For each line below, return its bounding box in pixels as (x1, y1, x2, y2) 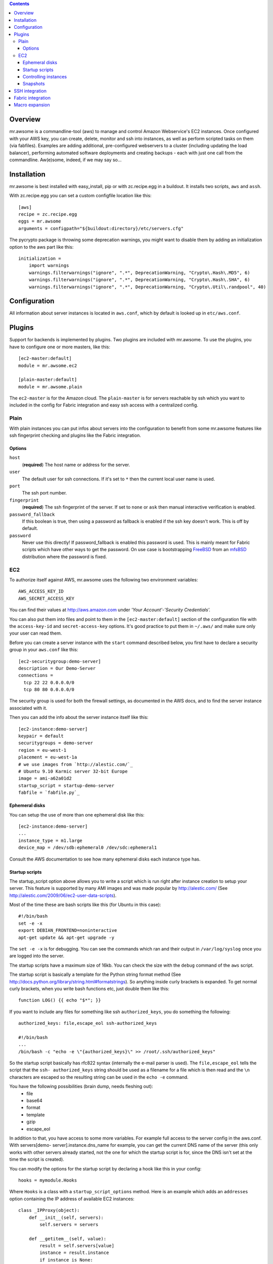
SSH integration (14, 87, 47, 94)
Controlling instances (23, 73, 67, 79)
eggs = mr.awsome (18, 218, 61, 224)
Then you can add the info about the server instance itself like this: (9, 714, 149, 720)
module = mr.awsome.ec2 (18, 363, 77, 369)
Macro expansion (14, 102, 50, 108)
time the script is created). (9, 1156, 64, 1162)
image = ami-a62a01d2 (18, 776, 72, 781)
